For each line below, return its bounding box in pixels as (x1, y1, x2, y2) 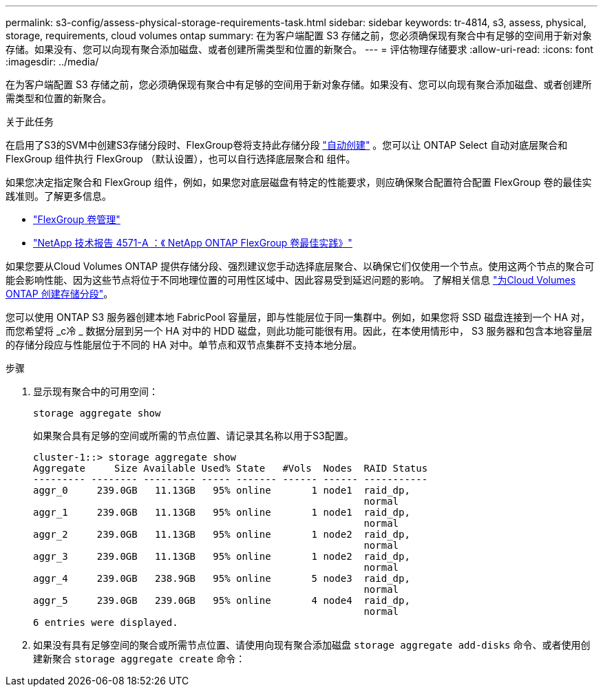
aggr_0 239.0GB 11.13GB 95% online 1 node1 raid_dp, (33, 485, 410, 496)
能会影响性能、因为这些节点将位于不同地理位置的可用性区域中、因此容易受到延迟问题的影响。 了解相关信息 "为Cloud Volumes (6, 274, 576, 286)
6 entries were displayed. (33, 617, 178, 628)
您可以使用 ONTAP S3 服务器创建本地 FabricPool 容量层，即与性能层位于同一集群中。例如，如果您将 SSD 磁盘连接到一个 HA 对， (6, 311, 591, 323)
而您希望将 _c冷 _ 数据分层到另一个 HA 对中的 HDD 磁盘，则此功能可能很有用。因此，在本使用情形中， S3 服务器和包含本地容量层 (6, 325, 593, 337)
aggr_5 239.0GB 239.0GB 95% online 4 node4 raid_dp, (33, 595, 410, 606)
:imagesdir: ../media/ (6, 56, 99, 67)
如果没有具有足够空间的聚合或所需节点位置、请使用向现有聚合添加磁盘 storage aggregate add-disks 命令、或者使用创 (33, 639, 591, 651)
